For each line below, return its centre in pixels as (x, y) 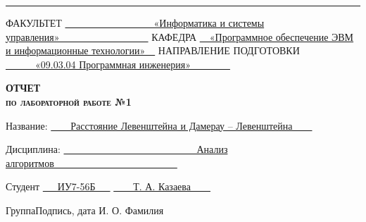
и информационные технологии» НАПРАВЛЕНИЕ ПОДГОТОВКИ (153, 50)
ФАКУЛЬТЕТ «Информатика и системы (135, 23)
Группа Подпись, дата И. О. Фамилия (85, 210)
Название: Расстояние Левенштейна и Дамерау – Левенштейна (149, 125)
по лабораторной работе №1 (69, 101)
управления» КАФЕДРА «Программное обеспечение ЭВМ (180, 36)
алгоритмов (30, 162)
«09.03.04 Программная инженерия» (113, 64)
